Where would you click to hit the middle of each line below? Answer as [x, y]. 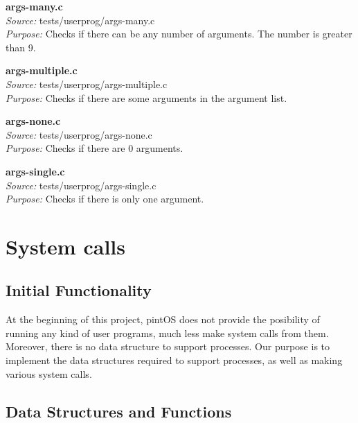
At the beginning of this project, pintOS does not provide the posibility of [163, 319]
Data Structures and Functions [119, 411]
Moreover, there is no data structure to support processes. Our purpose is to [168, 346]
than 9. [21, 47]
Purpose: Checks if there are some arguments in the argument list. [146, 97]
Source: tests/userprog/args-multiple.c [87, 84]
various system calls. [49, 373]
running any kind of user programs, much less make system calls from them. [167, 333]
